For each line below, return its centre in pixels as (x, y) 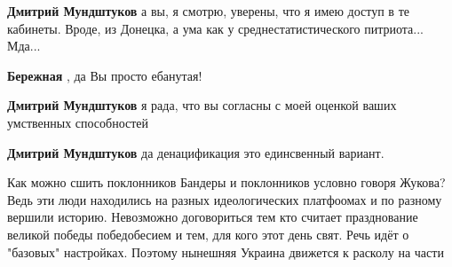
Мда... (24, 46)
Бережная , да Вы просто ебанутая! (105, 75)
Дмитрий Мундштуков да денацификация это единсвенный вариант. (196, 152)
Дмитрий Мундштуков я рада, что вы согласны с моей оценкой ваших (202, 105)
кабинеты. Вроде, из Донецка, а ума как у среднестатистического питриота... (216, 28)
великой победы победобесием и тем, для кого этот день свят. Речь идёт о (208, 234)
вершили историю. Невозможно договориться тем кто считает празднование (213, 217)
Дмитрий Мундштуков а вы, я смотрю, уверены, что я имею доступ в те (208, 11)
